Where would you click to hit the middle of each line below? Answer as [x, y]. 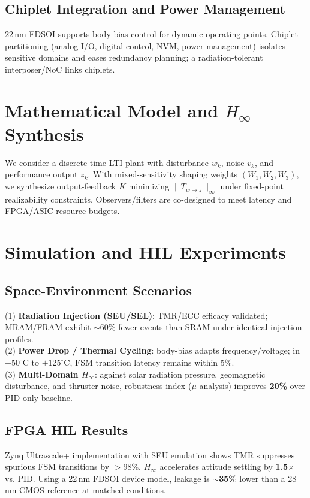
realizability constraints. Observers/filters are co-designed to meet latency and [148, 199]
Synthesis [44, 133]
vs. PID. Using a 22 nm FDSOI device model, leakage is [107, 478]
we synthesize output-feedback [61, 186]
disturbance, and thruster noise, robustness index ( [98, 386]
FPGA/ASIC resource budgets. [62, 211]
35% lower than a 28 [258, 478]
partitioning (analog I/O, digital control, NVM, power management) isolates [145, 45]
